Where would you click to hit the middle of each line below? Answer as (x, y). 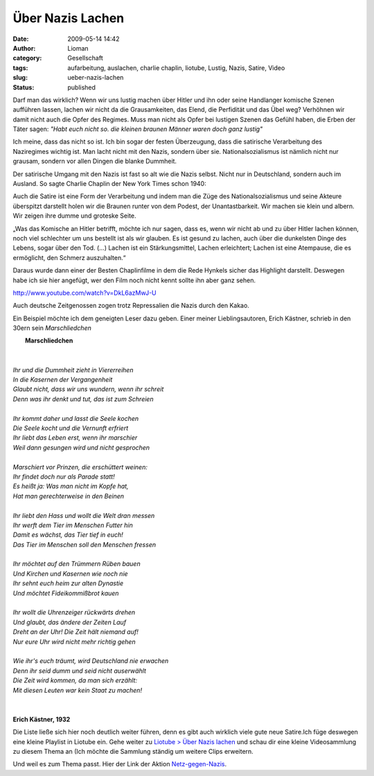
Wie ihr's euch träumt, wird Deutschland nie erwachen (91, 661)
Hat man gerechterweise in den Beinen (69, 496)
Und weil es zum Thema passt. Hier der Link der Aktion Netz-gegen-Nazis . (120, 764)
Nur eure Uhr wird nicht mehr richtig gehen (74, 641)
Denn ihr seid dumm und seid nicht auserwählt (80, 671)
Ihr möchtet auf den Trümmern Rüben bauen (77, 564)
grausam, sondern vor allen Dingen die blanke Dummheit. (95, 161)
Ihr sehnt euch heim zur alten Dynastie (68, 583)
